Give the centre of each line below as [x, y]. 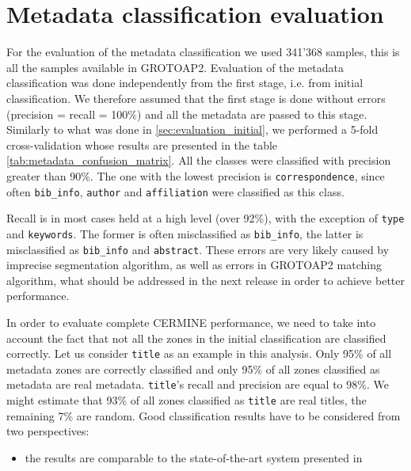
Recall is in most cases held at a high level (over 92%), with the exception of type [205, 218]
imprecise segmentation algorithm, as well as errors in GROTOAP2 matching [194, 265]
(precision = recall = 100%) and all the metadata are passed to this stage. [187, 114]
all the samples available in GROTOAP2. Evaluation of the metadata [175, 67]
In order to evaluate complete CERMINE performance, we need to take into [191, 322]
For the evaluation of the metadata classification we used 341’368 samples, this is [203, 52]
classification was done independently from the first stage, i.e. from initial [185, 83]
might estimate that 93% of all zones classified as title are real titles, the [186, 400]
